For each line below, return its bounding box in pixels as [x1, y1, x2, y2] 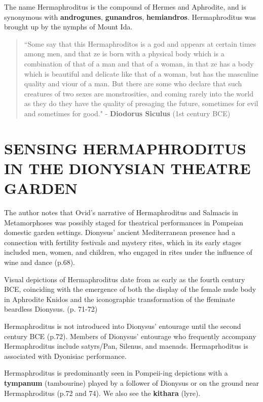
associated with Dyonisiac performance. [4, 350, 127, 361]
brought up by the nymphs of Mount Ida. [4, 21, 133, 32]
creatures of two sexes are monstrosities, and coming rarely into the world [24, 88, 253, 98]
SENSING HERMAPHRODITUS [4, 138, 246, 158]
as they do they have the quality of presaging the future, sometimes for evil [24, 98, 258, 109]
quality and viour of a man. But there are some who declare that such [24, 78, 242, 89]
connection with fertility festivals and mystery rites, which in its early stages [4, 237, 242, 247]
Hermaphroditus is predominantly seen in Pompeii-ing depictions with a [4, 367, 228, 378]
